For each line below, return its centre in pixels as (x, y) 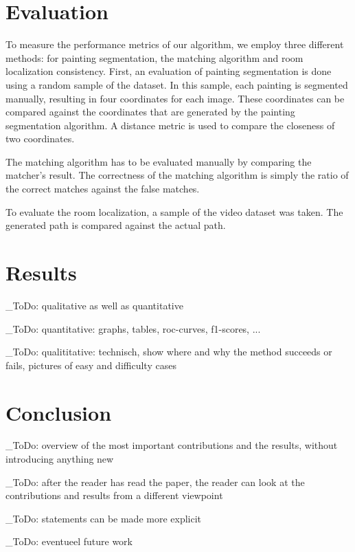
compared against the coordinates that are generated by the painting (150, 112)
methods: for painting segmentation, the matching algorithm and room (154, 57)
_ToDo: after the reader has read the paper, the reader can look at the (155, 482)
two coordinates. (40, 139)
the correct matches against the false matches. (103, 189)
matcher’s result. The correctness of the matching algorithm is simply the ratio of (177, 175)
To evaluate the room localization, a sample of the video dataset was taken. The (174, 211)
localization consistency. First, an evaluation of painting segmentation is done (169, 71)
